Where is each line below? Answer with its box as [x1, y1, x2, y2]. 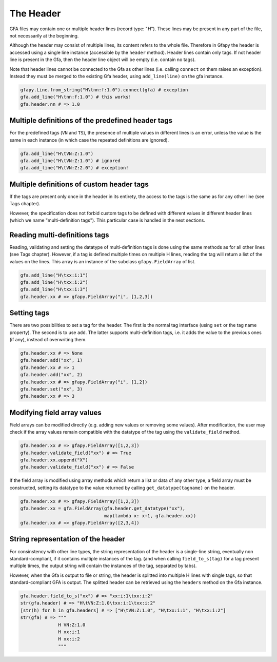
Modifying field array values [9, 408, 102, 417]
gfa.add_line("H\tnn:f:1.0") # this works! [20, 94, 132, 100]
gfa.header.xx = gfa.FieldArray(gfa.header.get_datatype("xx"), [20, 505, 186, 512]
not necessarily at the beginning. [9, 32, 79, 38]
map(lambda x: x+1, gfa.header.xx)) [104, 513, 196, 518]
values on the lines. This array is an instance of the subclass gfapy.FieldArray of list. [9, 258, 196, 264]
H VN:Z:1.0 [58, 621, 86, 628]
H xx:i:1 [58, 629, 81, 635]
